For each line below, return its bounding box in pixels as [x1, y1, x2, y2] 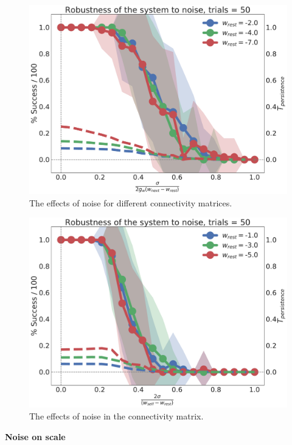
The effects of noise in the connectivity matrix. [29, 409, 204, 422]
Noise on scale [5, 430, 66, 443]
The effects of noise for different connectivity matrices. [29, 196, 232, 209]
